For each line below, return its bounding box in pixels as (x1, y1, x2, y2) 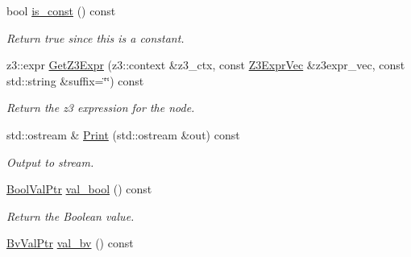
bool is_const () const (6, 2, 116, 19)
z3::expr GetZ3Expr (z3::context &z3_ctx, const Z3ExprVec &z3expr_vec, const (6, 56, 405, 73)
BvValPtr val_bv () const (6, 234, 134, 251)
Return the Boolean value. (6, 207, 135, 224)
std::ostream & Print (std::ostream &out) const (6, 126, 240, 143)
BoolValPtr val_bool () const (6, 180, 152, 197)
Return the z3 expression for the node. (6, 99, 195, 116)
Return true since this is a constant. (6, 29, 185, 46)
